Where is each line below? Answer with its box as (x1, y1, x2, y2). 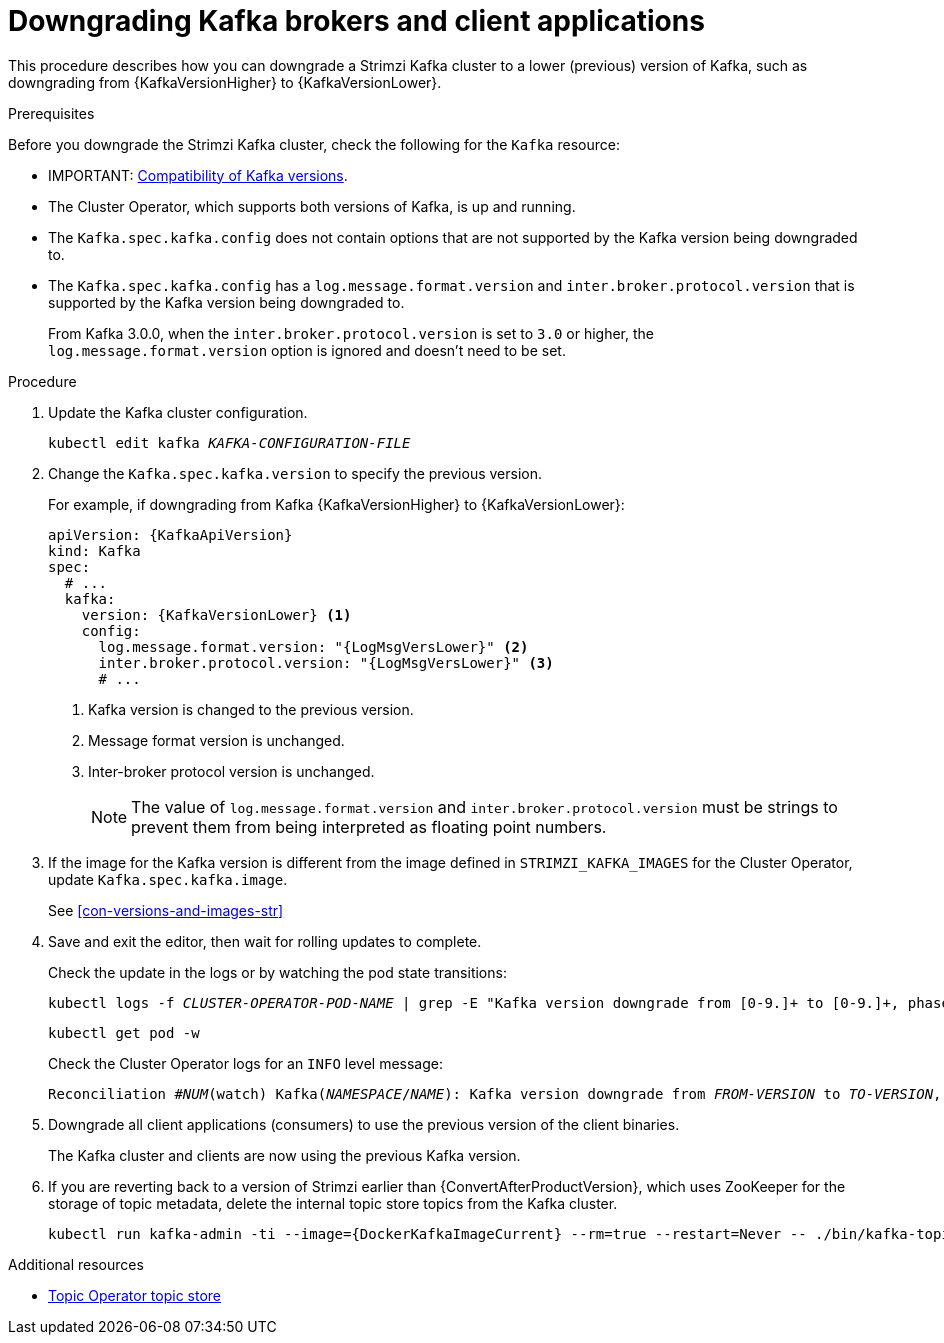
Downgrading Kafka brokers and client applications (8, 4, 705, 38)
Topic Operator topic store (48, 1286, 222, 1304)
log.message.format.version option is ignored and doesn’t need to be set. (48, 341, 566, 359)
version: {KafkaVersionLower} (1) (81, 606, 352, 623)
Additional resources (8, 1255, 144, 1273)
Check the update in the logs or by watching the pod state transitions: (48, 963, 507, 981)
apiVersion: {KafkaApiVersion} (48, 526, 293, 543)
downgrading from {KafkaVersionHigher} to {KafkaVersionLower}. (8, 73, 442, 91)
